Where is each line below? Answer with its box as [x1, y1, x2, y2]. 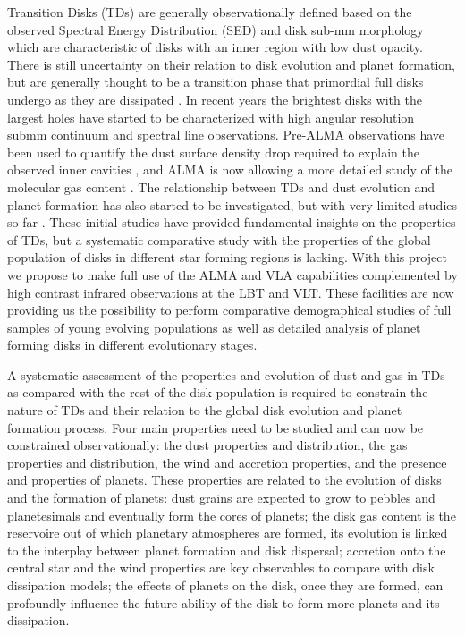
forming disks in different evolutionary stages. [7, 335, 258, 354]
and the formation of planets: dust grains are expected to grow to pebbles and [7, 488, 435, 507]
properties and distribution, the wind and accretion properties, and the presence [7, 453, 447, 471]
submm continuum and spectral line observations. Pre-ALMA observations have [7, 125, 445, 144]
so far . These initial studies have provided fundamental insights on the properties [7, 213, 456, 232]
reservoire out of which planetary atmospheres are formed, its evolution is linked [7, 523, 448, 542]
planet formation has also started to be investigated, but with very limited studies [7, 195, 458, 214]
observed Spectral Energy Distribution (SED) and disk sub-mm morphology [7, 20, 424, 38]
